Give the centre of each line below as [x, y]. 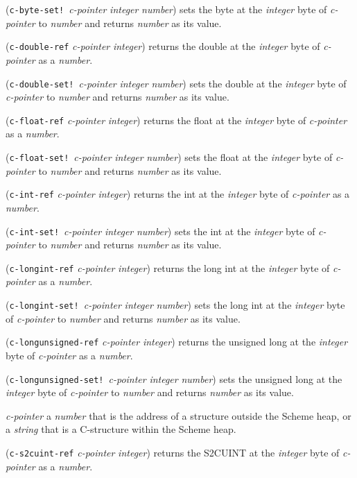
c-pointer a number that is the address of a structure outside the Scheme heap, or [178, 415]
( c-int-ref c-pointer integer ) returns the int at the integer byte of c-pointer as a [178, 194]
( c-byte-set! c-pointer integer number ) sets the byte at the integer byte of [166, 9]
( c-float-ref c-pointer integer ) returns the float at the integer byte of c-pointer [176, 120]
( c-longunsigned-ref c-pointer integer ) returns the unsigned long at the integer [177, 342]
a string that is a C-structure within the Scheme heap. [121, 429]
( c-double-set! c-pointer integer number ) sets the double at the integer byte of [176, 83]
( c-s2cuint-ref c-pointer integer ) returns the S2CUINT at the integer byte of [173, 452]
